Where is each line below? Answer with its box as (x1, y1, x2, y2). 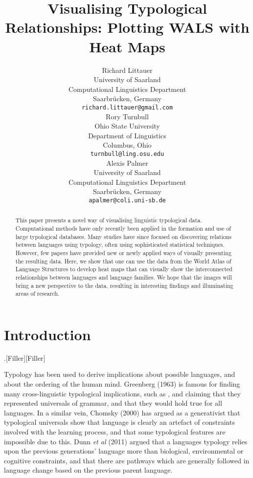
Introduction (4, 324, 91, 344)
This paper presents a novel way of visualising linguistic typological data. (15, 216, 202, 224)
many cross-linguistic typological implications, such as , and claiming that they (4, 388, 241, 398)
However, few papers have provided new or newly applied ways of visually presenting (15, 249, 231, 257)
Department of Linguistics (88, 130, 166, 140)
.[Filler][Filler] (4, 352, 46, 363)
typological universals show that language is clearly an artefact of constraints (4, 417, 235, 427)
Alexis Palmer (106, 157, 148, 168)
